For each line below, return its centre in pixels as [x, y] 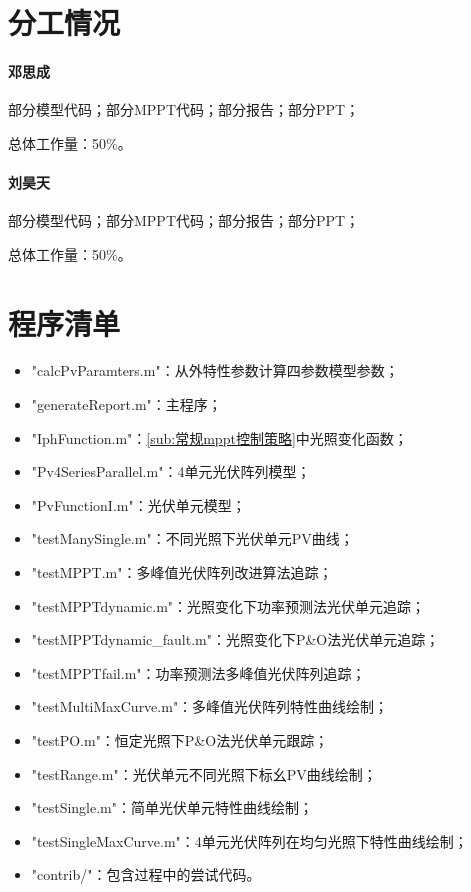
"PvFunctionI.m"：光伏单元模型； [138, 504]
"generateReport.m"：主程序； [126, 404]
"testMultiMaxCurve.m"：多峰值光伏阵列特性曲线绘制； [210, 706]
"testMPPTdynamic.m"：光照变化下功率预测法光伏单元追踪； [228, 605]
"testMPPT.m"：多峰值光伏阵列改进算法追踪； [182, 572]
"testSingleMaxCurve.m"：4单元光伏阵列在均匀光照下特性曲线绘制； [249, 840]
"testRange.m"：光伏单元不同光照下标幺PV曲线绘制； [204, 773]
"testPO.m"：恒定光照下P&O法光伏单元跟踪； [180, 740]
